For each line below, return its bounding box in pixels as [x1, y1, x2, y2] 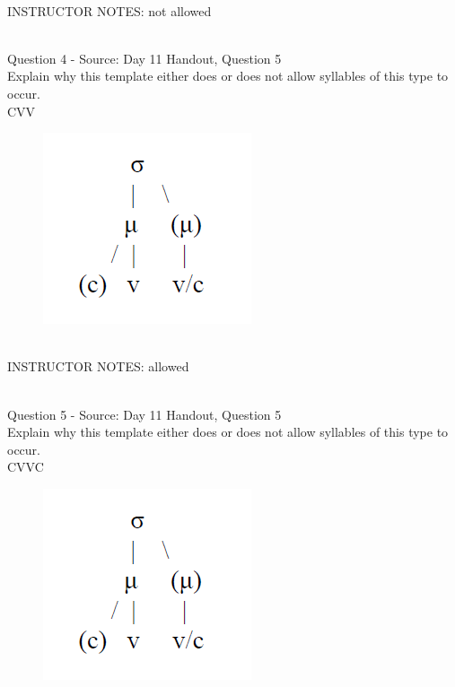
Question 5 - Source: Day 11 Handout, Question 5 [7, 404, 282, 423]
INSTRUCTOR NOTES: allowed [7, 357, 189, 376]
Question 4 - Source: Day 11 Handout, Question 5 [7, 48, 282, 67]
